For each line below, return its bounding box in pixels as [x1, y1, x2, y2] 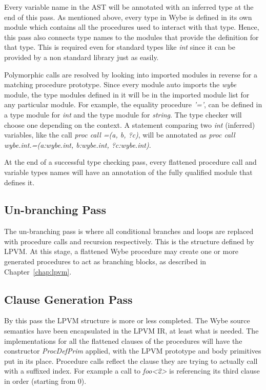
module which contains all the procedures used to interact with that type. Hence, [4, 22, 259, 32]
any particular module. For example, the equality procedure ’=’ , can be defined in [4, 99, 262, 110]
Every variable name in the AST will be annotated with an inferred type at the [4, 2, 254, 12]
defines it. [4, 177, 35, 187]
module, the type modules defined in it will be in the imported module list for [4, 89, 250, 100]
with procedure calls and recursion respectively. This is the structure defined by [4, 236, 254, 246]
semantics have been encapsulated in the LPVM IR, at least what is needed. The [4, 325, 259, 336]
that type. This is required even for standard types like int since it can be [4, 42, 235, 52]
